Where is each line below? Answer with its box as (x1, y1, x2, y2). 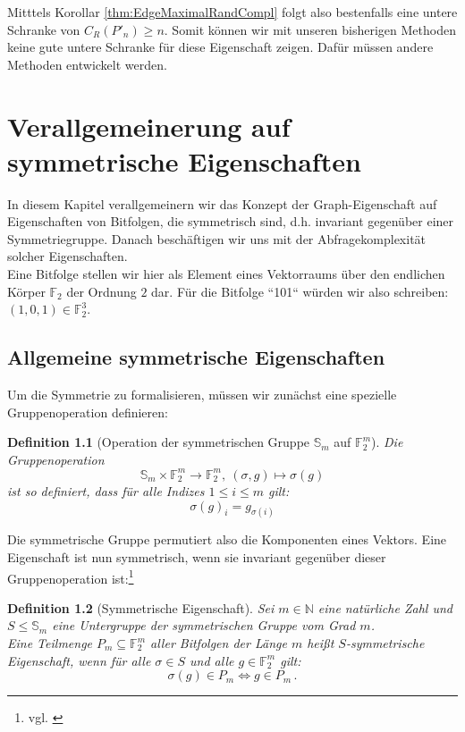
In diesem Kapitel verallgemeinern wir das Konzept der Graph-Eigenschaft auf (7, 194, 437, 213)
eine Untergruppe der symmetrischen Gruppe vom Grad (52, 616, 356, 635)
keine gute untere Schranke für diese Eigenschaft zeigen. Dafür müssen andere (7, 38, 434, 56)
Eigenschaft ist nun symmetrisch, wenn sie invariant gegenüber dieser (7, 547, 386, 566)
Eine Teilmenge (7, 634, 93, 652)
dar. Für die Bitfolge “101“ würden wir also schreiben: (151, 282, 449, 300)
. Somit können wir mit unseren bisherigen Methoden (164, 20, 456, 38)
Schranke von (7, 20, 80, 38)
